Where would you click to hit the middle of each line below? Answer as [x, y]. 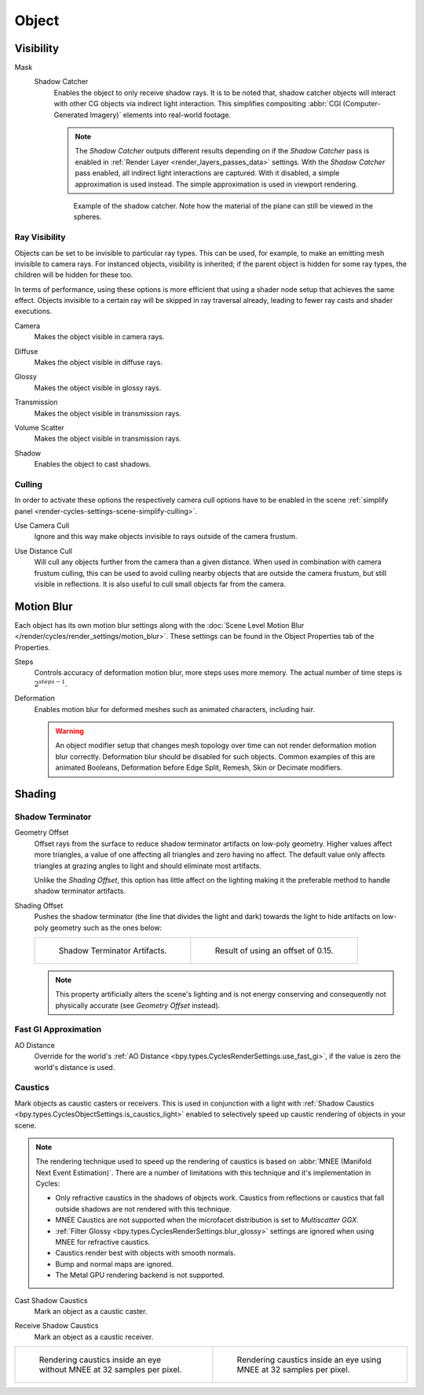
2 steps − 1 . [51, 683]
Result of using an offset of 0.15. [274, 950]
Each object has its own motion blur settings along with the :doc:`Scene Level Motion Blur [159, 625]
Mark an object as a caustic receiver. [94, 1337]
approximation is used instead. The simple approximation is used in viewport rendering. [216, 184]
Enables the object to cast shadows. [93, 464]
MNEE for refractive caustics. [103, 1242]
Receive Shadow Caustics [57, 1326]
